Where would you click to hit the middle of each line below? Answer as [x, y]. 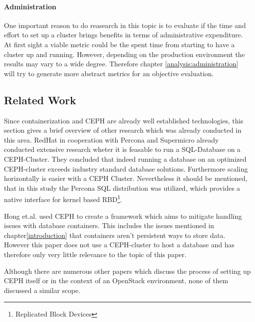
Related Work [40, 100]
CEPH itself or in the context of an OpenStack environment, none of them [116, 280]
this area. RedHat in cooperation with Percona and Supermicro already [111, 139]
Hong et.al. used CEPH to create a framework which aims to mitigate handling [123, 216]
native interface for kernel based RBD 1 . [63, 198]
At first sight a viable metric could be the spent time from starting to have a [119, 44]
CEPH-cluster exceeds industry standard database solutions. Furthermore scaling [126, 168]
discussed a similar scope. [42, 290]
